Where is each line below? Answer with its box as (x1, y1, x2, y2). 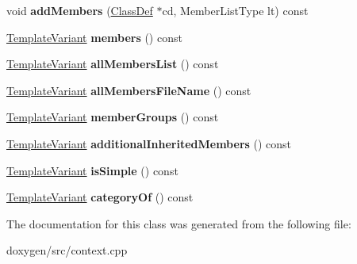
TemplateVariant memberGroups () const (6, 109, 219, 125)
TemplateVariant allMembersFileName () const (6, 82, 251, 98)
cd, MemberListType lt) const (162, 2, 309, 18)
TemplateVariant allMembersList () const (6, 55, 219, 72)
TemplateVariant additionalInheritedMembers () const (6, 135, 292, 151)
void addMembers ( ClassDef (6, 2, 153, 18)
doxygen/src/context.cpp (6, 242, 128, 258)
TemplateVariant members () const (6, 29, 182, 45)
